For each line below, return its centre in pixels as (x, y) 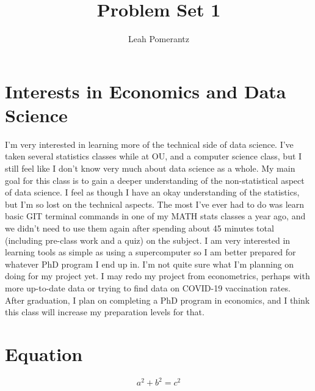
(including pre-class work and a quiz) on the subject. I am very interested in (148, 240)
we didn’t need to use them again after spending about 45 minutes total (139, 228)
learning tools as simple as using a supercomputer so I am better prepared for (150, 252)
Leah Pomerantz (159, 39)
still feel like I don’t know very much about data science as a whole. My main (150, 168)
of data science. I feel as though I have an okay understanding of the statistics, (152, 192)
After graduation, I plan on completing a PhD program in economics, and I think (157, 300)
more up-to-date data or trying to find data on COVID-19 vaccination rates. (148, 287)
